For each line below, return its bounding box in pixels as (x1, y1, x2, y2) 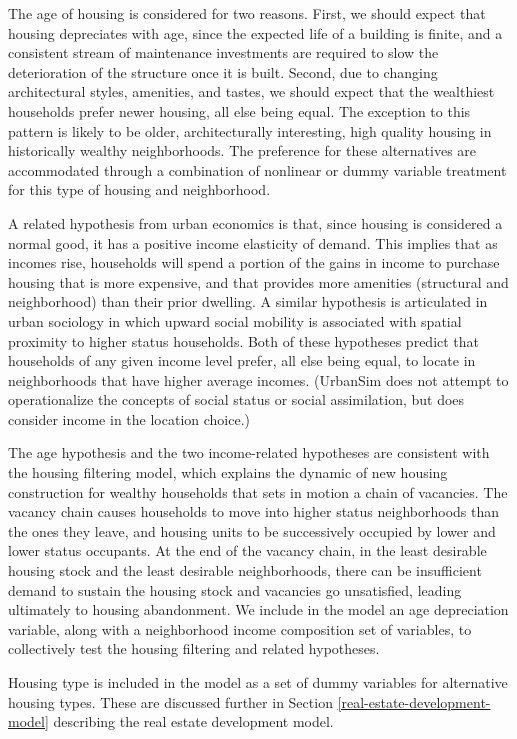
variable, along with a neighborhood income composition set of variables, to (8, 618, 472, 639)
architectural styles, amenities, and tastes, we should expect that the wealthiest (8, 81, 495, 102)
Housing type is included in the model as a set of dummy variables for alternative (8, 672, 508, 692)
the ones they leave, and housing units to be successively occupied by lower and (8, 520, 496, 541)
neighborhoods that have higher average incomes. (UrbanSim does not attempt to (8, 369, 509, 390)
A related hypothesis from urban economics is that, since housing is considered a (8, 212, 503, 233)
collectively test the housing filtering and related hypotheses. (8, 638, 380, 659)
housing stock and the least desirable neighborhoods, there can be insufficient (8, 560, 482, 581)
